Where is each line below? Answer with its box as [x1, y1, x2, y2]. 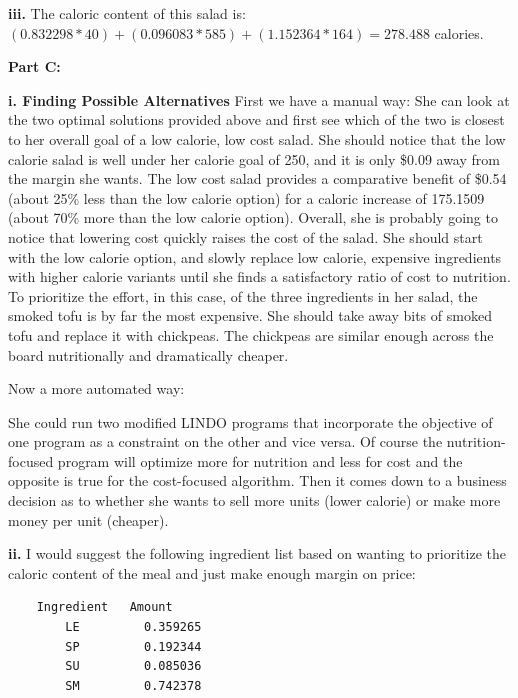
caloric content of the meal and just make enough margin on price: [8, 562, 416, 583]
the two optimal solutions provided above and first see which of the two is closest [8, 109, 505, 130]
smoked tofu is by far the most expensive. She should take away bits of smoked [8, 305, 492, 326]
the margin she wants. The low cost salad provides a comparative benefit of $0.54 [8, 168, 507, 189]
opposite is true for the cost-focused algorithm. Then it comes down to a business [8, 470, 507, 491]
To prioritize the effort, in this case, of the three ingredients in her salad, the [8, 285, 478, 306]
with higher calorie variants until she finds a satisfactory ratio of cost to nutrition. [8, 266, 511, 287]
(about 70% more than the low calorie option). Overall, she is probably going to [8, 207, 498, 228]
